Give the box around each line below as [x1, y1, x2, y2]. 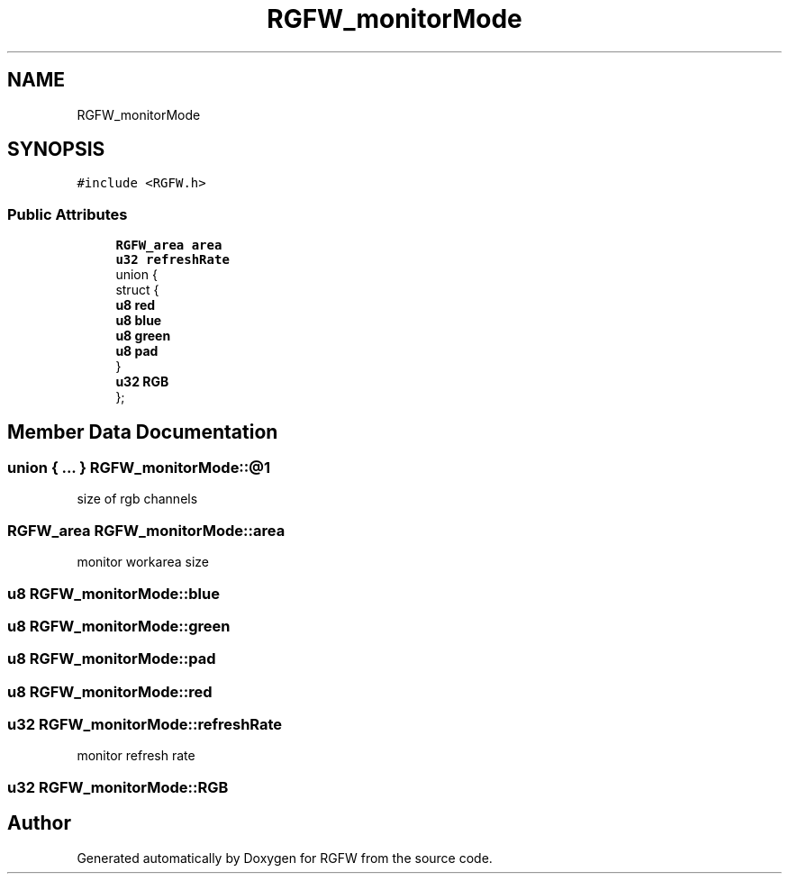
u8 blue [115, 313, 162, 329]
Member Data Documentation [7, 420, 278, 443]
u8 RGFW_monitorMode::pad [7, 649, 216, 668]
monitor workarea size [77, 554, 209, 570]
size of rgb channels [77, 491, 198, 507]
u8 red [115, 297, 156, 313]
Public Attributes [7, 204, 128, 223]
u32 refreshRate [115, 252, 230, 268]
